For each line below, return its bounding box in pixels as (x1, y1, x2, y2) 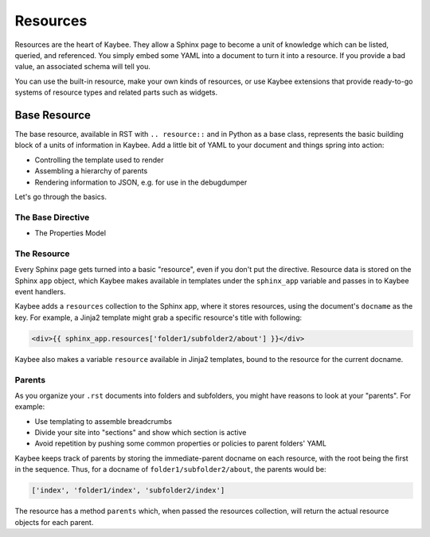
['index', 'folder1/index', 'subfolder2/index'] (31, 486, 225, 495)
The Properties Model (34, 228, 107, 238)
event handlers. (14, 287, 66, 297)
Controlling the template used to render (34, 155, 164, 165)
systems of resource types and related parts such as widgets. (14, 88, 218, 97)
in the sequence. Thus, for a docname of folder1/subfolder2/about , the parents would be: (14, 465, 326, 474)
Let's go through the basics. (14, 192, 107, 201)
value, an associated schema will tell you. (14, 62, 151, 72)
